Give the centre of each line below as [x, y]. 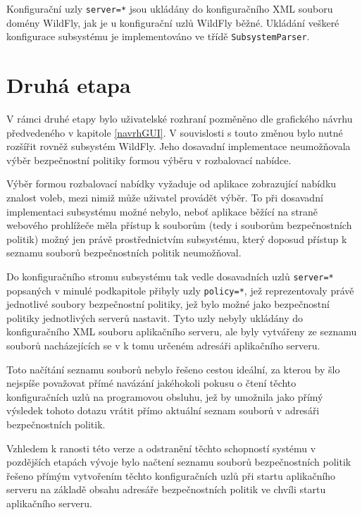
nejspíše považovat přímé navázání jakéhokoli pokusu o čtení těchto [151, 383]
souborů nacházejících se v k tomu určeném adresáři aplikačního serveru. [163, 346]
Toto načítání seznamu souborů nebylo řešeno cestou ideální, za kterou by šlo [173, 369]
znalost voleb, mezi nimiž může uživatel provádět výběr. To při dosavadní [165, 197]
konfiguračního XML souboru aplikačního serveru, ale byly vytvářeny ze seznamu [182, 331]
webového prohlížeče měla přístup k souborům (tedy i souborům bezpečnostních [179, 225]
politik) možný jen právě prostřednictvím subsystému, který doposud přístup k [177, 238]
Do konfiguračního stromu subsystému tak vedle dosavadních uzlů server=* [170, 276]
